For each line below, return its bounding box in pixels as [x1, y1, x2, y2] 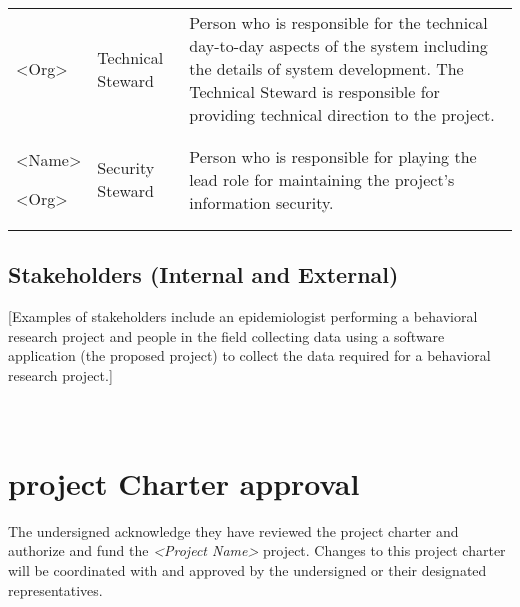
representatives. [8, 579, 103, 600]
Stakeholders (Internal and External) [8, 259, 399, 290]
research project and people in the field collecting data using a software [8, 325, 445, 346]
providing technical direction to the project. [189, 103, 495, 126]
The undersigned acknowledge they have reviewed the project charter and [8, 520, 459, 541]
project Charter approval [8, 462, 360, 503]
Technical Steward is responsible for [189, 80, 440, 103]
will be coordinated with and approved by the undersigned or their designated [8, 560, 487, 581]
